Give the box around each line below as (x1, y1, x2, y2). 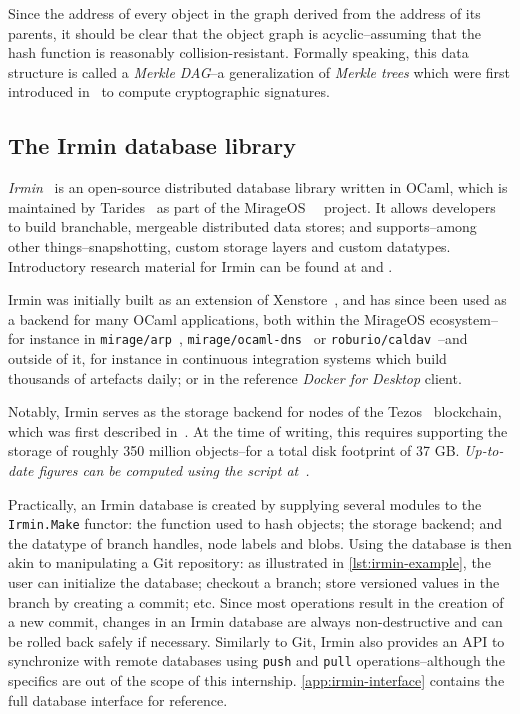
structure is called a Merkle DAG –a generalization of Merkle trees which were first (8, 61, 511, 82)
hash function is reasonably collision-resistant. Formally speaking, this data (8, 42, 469, 63)
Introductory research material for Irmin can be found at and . (8, 255, 393, 276)
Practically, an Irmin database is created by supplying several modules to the (8, 493, 482, 514)
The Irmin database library (8, 130, 297, 161)
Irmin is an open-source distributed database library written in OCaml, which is (8, 177, 508, 198)
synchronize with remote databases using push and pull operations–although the (8, 650, 505, 671)
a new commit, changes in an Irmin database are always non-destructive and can (8, 611, 503, 632)
